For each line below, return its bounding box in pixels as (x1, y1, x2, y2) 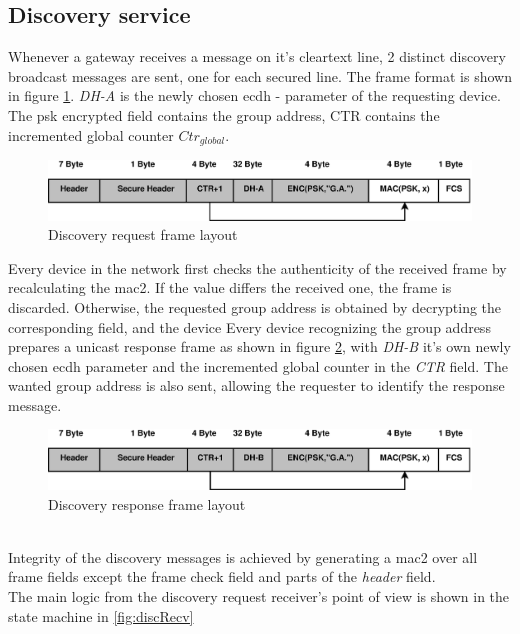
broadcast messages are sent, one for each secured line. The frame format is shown (8, 65, 512, 86)
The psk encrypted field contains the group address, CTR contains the (8, 104, 440, 125)
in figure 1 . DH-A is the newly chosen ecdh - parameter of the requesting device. (8, 85, 501, 106)
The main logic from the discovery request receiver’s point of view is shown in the (8, 585, 510, 606)
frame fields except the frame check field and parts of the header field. (8, 566, 436, 587)
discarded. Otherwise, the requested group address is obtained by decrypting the (8, 296, 502, 317)
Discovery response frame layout (48, 493, 246, 514)
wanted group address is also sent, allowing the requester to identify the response (8, 375, 505, 396)
